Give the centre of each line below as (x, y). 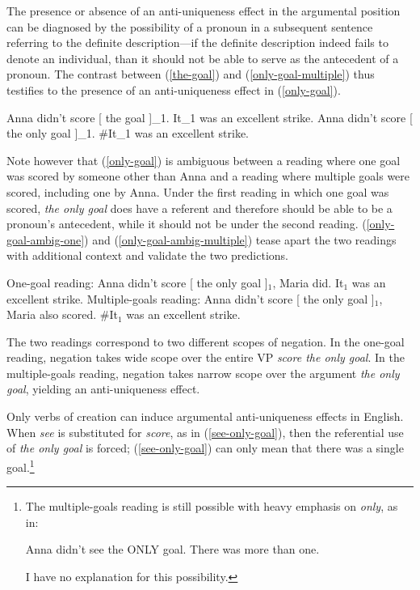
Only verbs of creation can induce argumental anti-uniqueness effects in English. (205, 416)
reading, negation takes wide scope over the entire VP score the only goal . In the (206, 357)
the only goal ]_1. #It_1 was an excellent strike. (128, 133)
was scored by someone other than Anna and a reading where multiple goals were (208, 176)
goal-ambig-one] (46, 239)
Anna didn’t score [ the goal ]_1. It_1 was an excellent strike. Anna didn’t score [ (210, 117)
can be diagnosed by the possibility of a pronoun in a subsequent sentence (190, 26)
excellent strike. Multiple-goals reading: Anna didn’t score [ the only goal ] (191, 298)
